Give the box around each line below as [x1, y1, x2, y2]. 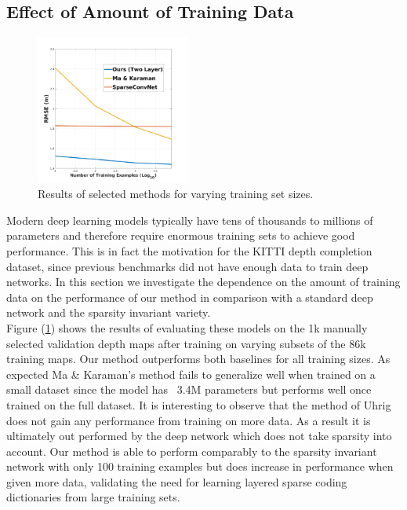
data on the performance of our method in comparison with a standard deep [6, 288, 373, 305]
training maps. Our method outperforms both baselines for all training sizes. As [6, 350, 391, 367]
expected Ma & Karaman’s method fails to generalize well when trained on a [6, 365, 376, 382]
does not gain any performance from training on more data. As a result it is [6, 412, 371, 428]
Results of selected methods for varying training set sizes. [38, 185, 314, 202]
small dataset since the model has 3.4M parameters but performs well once [6, 381, 372, 398]
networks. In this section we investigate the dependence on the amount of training [6, 273, 401, 290]
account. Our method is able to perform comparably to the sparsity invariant [6, 442, 377, 459]
